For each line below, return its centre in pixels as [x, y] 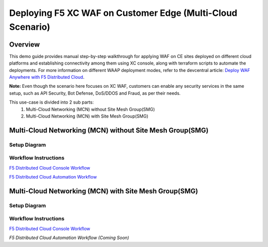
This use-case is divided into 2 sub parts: [51, 102]
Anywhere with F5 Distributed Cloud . [47, 77]
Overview [25, 44]
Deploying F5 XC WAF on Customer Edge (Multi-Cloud [123, 13]
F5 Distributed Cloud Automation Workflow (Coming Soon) [69, 238]
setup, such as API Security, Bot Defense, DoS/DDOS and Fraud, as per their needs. [95, 93]
